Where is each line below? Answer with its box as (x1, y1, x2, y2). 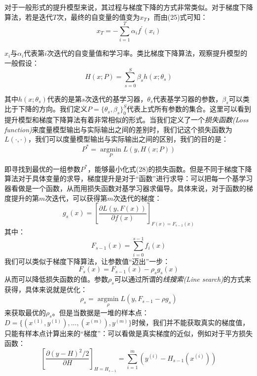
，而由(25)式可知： (147, 11, 208, 22)
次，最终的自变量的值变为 (57, 11, 140, 22)
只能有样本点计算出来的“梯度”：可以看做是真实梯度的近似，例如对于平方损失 (4, 328, 253, 338)
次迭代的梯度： (113, 192, 162, 203)
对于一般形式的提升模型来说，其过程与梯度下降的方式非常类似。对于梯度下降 (4, 2, 253, 12)
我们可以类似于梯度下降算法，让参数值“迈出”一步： (4, 256, 170, 266)
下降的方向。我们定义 (18, 104, 87, 114)
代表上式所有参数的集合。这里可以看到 (126, 104, 251, 114)
